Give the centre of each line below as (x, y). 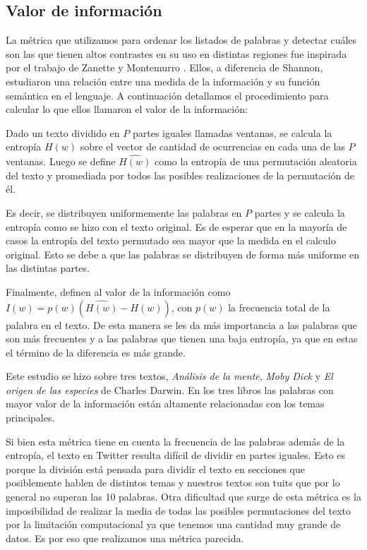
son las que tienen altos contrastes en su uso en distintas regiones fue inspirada (176, 53)
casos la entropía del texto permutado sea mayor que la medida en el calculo (171, 240)
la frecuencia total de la (279, 307)
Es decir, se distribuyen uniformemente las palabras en (124, 212)
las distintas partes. (48, 268)
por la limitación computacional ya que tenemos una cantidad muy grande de (173, 524)
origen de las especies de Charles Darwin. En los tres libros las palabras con (170, 389)
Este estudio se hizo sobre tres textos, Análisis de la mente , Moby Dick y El (169, 376)
